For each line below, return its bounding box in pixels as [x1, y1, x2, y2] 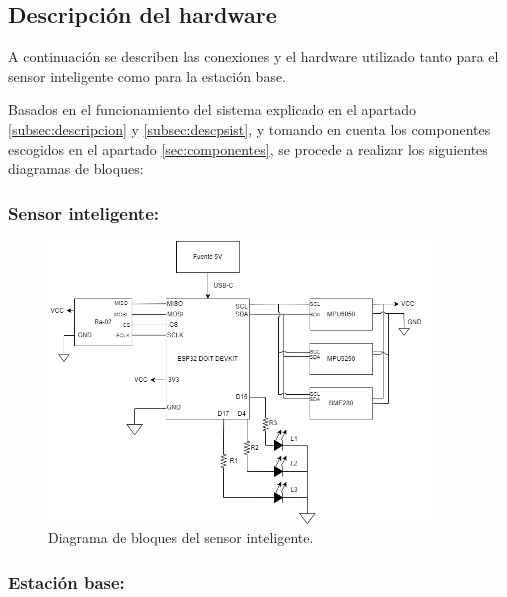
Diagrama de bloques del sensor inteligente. [48, 527, 314, 548]
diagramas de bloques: [8, 158, 144, 179]
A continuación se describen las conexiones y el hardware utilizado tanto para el [8, 46, 499, 67]
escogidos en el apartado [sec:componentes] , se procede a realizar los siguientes [8, 138, 488, 159]
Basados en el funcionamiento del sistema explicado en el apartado [8, 99, 417, 120]
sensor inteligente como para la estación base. [8, 65, 287, 86]
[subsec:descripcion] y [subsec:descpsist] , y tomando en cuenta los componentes [8, 118, 491, 139]
